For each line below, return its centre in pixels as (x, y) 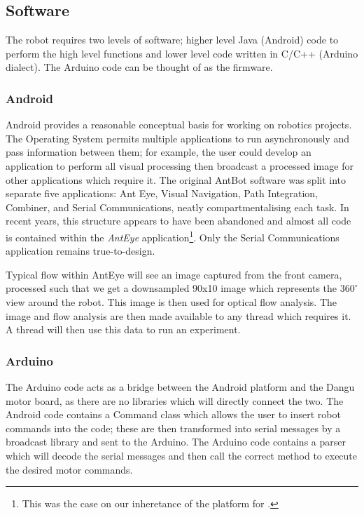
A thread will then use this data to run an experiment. (123, 329)
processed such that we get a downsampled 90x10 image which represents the (171, 288)
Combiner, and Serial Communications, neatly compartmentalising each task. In (177, 207)
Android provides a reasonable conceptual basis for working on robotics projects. (179, 125)
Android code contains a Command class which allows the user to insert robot (173, 414)
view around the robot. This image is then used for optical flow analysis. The (171, 301)
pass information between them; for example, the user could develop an (159, 152)
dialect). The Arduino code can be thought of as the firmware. (139, 67)
